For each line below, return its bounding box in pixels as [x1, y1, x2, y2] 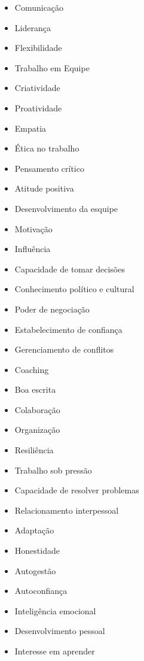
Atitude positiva [14, 182, 74, 195]
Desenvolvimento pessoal [14, 624, 105, 637]
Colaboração [14, 403, 60, 416]
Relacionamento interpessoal [14, 504, 119, 516]
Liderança [14, 21, 51, 34]
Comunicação [14, 1, 64, 13]
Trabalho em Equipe [14, 61, 90, 74]
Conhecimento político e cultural [14, 283, 134, 295]
